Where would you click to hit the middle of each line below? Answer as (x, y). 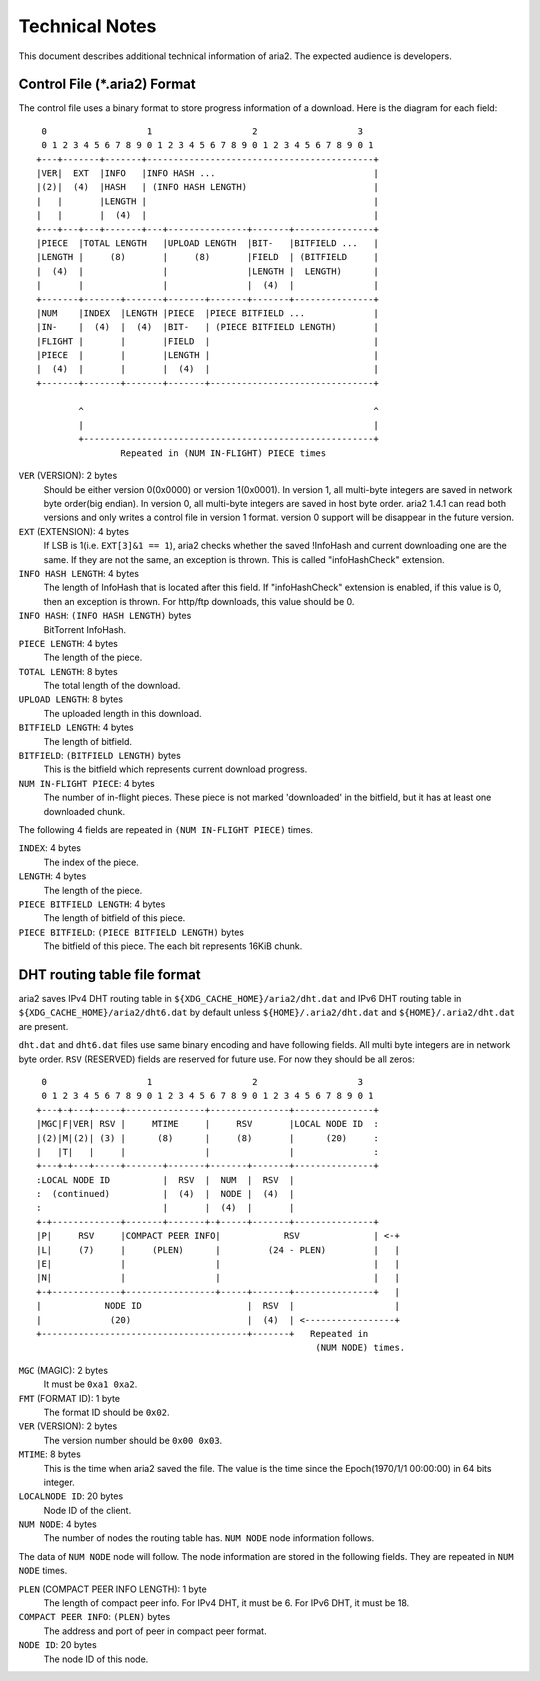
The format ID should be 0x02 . (106, 1412)
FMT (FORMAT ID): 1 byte (69, 1398)
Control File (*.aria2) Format (107, 84)
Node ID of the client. (87, 1510)
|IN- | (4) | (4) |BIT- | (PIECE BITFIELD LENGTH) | (207, 327)
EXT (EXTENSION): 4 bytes (74, 531)
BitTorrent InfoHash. (85, 629)
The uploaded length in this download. (122, 713)
